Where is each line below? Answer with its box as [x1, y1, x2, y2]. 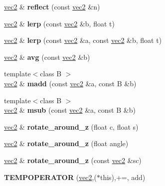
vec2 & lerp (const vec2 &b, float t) [4, 18, 115, 28]
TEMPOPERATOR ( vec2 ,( [4, 172, 97, 182]
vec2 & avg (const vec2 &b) [4, 51, 90, 62]
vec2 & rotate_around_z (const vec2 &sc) [4, 155, 142, 165]
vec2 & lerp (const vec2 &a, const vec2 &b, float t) [4, 35, 162, 45]
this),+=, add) [100, 172, 146, 182]
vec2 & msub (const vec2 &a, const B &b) [4, 105, 136, 115]
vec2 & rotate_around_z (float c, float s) [4, 121, 139, 132]
